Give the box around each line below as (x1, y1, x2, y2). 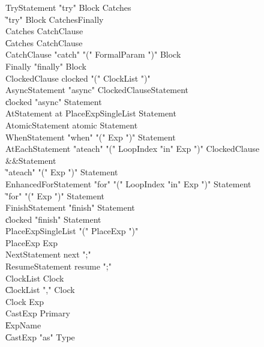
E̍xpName (5, 319, 41, 331)
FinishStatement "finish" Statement (5, 201, 135, 214)
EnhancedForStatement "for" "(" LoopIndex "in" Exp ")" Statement (5, 177, 251, 190)
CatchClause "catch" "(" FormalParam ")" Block (5, 48, 181, 61)
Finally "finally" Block (5, 59, 86, 72)
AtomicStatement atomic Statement (5, 118, 138, 131)
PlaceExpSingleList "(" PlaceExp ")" (5, 225, 139, 237)
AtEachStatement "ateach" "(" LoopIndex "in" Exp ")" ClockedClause (5, 142, 260, 155)
